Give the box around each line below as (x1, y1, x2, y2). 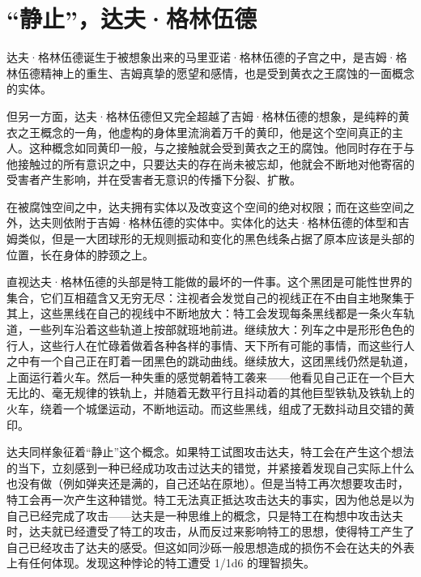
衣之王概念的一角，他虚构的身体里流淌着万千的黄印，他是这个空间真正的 (6, 123, 392, 140)
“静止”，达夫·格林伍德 (6, 2, 257, 35)
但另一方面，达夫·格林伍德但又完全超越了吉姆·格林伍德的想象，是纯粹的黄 (6, 107, 410, 124)
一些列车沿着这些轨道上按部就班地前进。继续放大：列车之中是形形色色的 (28, 321, 415, 338)
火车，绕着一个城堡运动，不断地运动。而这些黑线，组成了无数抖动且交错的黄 (6, 400, 415, 417)
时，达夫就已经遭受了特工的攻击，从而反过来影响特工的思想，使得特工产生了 (6, 523, 415, 540)
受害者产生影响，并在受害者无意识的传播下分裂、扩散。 (6, 171, 301, 188)
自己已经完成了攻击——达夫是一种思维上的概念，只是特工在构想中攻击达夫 (6, 506, 403, 524)
